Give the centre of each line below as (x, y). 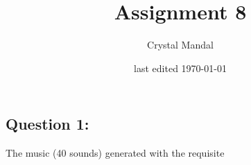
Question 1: (47, 124)
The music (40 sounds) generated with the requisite (115, 153)
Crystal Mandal (180, 45)
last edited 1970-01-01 (180, 68)
